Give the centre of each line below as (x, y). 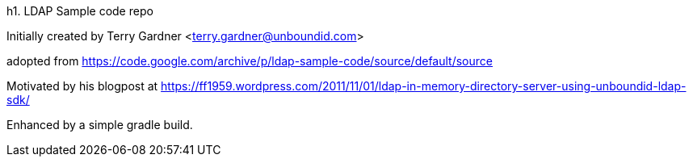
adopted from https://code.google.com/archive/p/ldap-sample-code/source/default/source (250, 61)
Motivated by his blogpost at (82, 86)
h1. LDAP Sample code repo (80, 11)
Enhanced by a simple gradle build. (100, 125)
